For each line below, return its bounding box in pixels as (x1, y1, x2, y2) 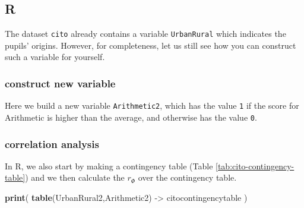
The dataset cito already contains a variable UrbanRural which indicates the (5, 27, 286, 40)
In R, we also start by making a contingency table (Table (5, 159, 213, 172)
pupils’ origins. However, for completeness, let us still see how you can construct (5, 39, 296, 51)
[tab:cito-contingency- (216, 159, 294, 172)
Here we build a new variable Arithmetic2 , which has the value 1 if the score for (5, 99, 299, 112)
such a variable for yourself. (5, 51, 105, 63)
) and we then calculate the (25, 171, 125, 184)
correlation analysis (5, 136, 99, 151)
